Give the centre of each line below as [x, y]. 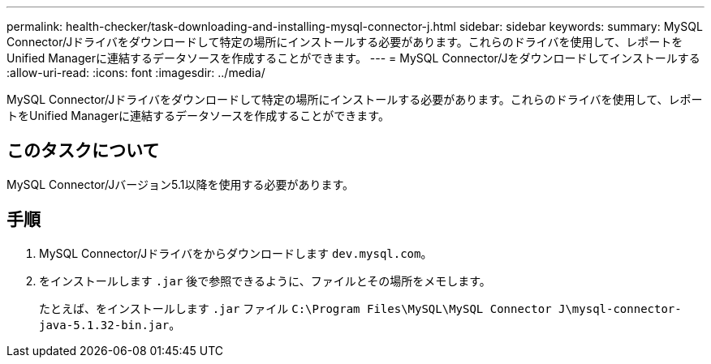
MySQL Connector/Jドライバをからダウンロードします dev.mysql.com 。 [236, 253]
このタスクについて [83, 151]
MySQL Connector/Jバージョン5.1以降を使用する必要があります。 [181, 184]
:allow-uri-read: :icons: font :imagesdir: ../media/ [136, 73]
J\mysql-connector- [620, 308]
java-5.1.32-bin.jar [104, 325]
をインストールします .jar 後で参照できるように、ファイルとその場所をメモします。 [265, 280]
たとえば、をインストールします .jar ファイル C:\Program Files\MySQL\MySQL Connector [295, 308]
